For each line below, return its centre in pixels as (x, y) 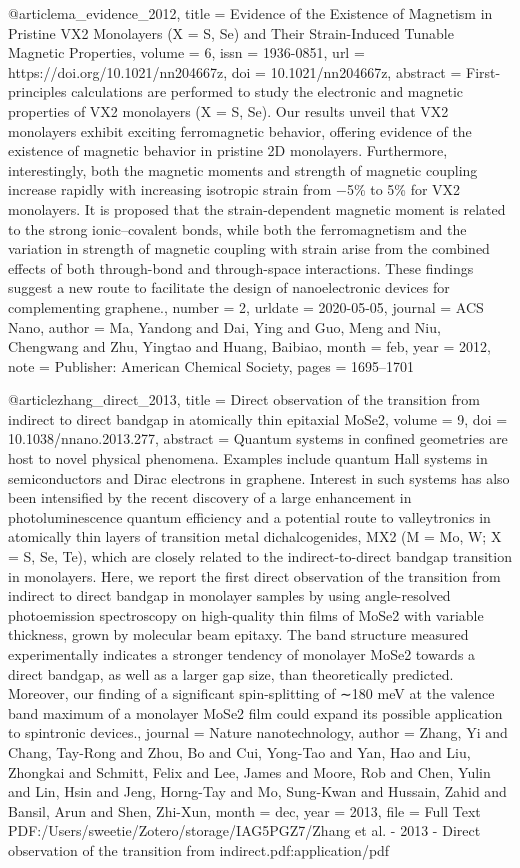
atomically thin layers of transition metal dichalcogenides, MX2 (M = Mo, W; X (255, 536)
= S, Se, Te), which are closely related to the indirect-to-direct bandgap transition (260, 556)
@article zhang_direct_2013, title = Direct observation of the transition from (244, 399)
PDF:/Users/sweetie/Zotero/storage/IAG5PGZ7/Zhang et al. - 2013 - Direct (244, 830)
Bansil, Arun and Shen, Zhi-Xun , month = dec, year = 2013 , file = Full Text (244, 810)
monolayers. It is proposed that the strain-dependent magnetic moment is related (257, 208)
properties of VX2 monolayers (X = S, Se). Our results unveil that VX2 (228, 110)
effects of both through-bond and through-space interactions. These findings (241, 267)
